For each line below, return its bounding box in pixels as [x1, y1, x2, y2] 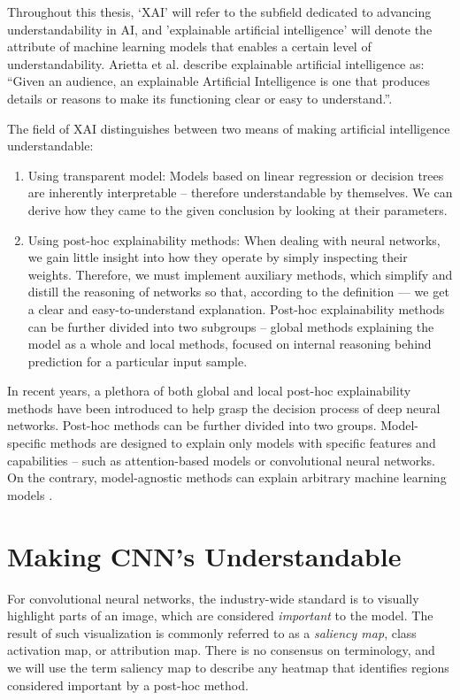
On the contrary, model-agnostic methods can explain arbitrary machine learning [7, 468, 447, 487]
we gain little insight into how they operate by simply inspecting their [27, 248, 408, 266]
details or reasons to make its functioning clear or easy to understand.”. [7, 88, 393, 107]
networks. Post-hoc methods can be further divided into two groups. [7, 416, 377, 435]
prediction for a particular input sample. [27, 351, 248, 370]
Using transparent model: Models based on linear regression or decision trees [27, 165, 444, 184]
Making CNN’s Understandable [7, 537, 402, 573]
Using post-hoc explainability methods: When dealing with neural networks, [27, 230, 441, 249]
